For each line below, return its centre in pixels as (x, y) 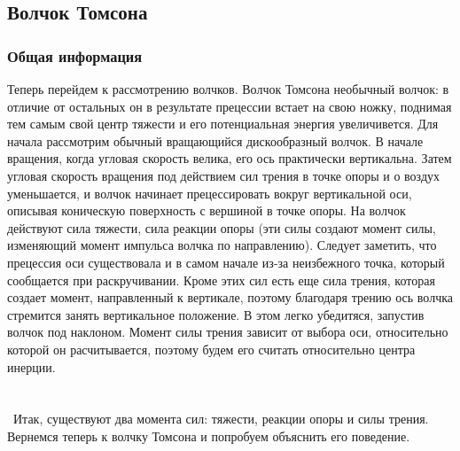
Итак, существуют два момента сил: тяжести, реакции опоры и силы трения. (221, 419)
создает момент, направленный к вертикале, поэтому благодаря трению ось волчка (230, 297)
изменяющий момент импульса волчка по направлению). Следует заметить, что (222, 245)
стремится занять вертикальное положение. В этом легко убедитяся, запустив (216, 314)
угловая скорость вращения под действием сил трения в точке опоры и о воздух (224, 175)
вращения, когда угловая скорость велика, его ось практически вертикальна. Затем (230, 158)
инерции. (31, 366)
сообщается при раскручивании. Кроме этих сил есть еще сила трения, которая (221, 280)
